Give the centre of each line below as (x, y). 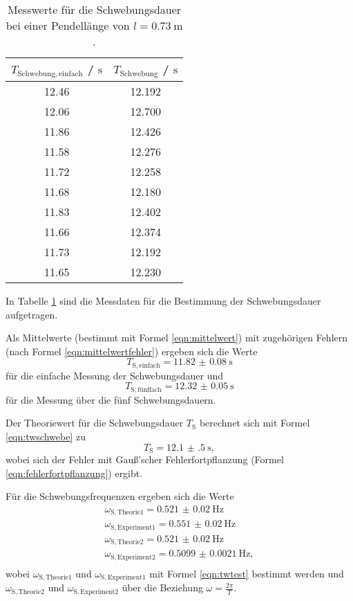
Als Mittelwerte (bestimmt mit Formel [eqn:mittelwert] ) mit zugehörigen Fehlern (177, 338)
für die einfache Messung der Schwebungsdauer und (114, 375)
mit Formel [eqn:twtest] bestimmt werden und (247, 573)
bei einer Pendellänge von (68, 25)
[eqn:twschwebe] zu (46, 436)
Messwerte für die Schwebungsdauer (95, 9)
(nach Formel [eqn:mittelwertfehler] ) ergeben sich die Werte (132, 351)
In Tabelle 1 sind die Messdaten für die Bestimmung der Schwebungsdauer (163, 300)
